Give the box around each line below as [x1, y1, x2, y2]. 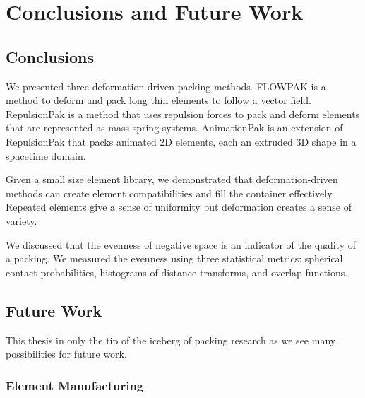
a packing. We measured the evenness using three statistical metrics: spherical [6, 251, 343, 266]
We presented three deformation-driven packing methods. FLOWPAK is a [6, 78, 326, 93]
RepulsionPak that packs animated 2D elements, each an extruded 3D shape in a [6, 134, 357, 148]
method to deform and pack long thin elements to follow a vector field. [6, 93, 311, 107]
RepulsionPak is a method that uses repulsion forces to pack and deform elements [6, 106, 360, 121]
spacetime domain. [6, 148, 86, 163]
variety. [6, 213, 37, 228]
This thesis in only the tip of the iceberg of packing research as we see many [6, 332, 336, 347]
